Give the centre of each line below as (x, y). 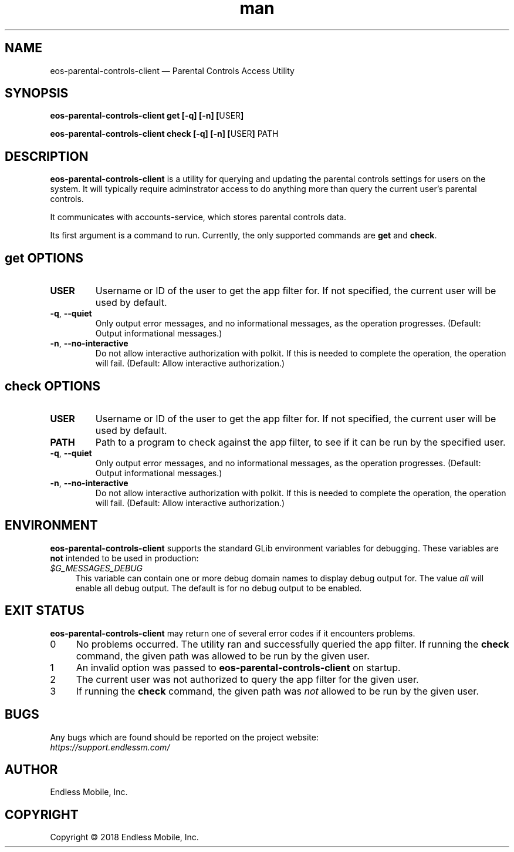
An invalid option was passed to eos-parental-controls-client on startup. (238, 667)
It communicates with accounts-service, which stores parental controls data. (198, 217)
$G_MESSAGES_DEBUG (97, 568)
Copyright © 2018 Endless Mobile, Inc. (124, 837)
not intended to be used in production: (124, 558)
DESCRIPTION (47, 156)
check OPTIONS (53, 386)
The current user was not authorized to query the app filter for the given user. (247, 679)
